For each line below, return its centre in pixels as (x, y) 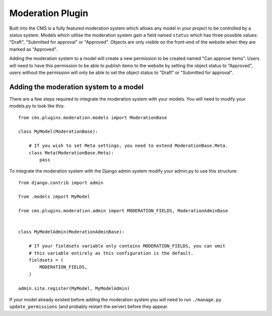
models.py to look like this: (37, 106)
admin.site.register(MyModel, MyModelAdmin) (74, 288)
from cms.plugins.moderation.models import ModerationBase (93, 117)
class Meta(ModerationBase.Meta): (71, 153)
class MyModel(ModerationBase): (58, 132)
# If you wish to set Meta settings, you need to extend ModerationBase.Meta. (128, 146)
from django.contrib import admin (61, 183)
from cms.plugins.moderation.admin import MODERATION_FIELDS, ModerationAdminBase (123, 211)
